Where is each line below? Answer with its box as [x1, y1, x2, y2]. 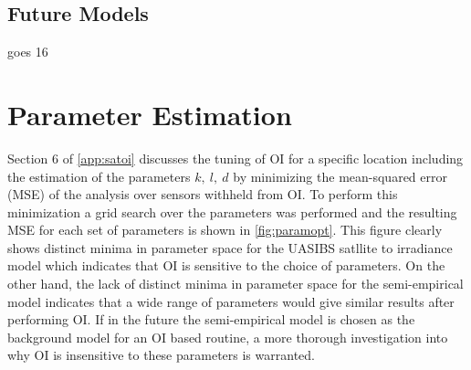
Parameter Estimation [7, 95, 292, 132]
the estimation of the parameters [7, 166, 191, 185]
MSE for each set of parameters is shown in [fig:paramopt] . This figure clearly [7, 220, 443, 239]
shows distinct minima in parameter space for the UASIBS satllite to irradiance [7, 238, 453, 257]
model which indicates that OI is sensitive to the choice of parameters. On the [7, 256, 445, 275]
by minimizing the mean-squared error [233, 166, 447, 185]
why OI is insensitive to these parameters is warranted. [7, 345, 315, 365]
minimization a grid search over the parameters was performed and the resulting [7, 202, 457, 221]
